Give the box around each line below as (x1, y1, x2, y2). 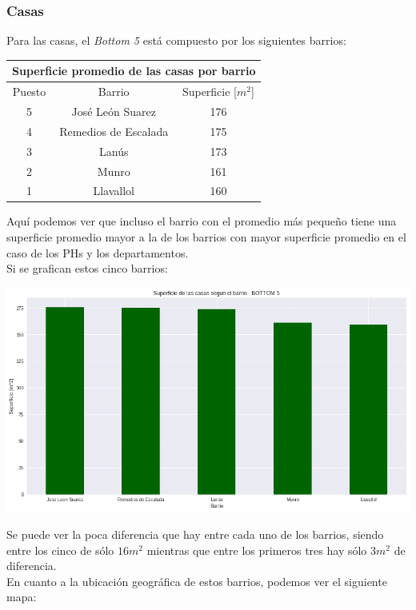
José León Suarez (71, 103, 156, 119)
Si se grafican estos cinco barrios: (6, 260, 168, 277)
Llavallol (93, 182, 135, 199)
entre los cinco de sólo (6, 541, 114, 558)
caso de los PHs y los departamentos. (6, 244, 189, 261)
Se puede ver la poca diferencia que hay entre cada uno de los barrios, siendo (6, 526, 384, 543)
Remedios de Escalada (59, 122, 169, 139)
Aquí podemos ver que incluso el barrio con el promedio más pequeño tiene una (6, 213, 397, 229)
